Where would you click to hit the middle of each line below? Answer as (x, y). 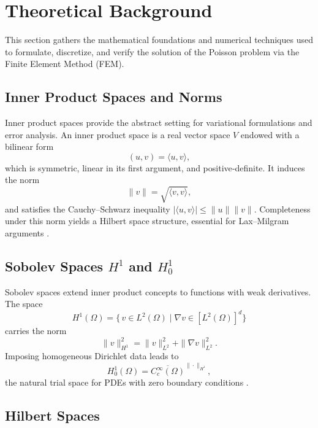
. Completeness (282, 208)
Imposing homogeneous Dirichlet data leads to (92, 356)
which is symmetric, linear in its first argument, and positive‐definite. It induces (155, 167)
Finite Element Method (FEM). (65, 64)
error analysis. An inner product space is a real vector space (118, 134)
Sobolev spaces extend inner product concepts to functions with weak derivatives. (158, 291)
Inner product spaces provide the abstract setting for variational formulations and (159, 123)
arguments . (27, 232)
